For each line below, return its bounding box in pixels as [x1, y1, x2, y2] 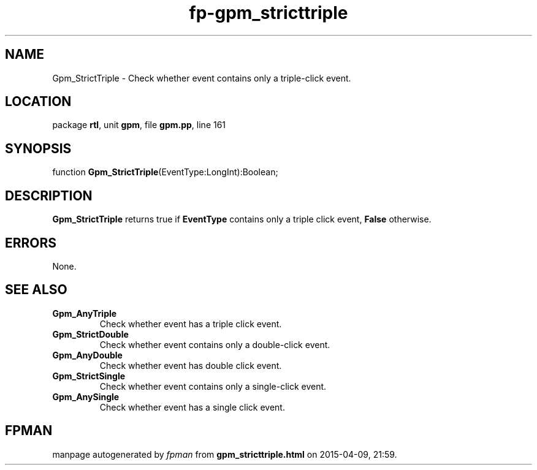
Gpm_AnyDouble [52, 349, 123, 360]
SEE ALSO [5, 282, 67, 298]
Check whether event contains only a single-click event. [99, 381, 327, 392]
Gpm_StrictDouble [52, 328, 129, 339]
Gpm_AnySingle [52, 391, 120, 402]
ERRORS [5, 235, 57, 251]
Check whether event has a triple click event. [99, 318, 282, 329]
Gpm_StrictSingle [52, 370, 126, 381]
